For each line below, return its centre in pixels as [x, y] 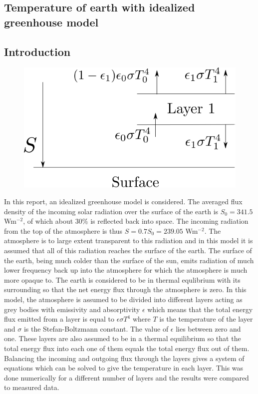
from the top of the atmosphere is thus [63, 230]
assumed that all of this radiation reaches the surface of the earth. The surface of [128, 250]
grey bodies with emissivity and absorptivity [72, 309]
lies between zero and [208, 328]
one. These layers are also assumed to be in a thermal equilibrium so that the [123, 338]
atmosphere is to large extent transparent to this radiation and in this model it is [129, 240]
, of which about [48, 221]
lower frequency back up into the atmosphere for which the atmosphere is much [126, 270]
